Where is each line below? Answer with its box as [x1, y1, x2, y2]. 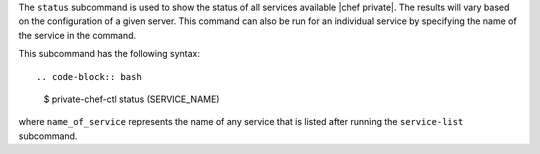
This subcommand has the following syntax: [18, 48, 200, 60]
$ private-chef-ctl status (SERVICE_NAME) [43, 93, 220, 105]
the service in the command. [18, 29, 137, 41]
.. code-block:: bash [36, 71, 142, 82]
